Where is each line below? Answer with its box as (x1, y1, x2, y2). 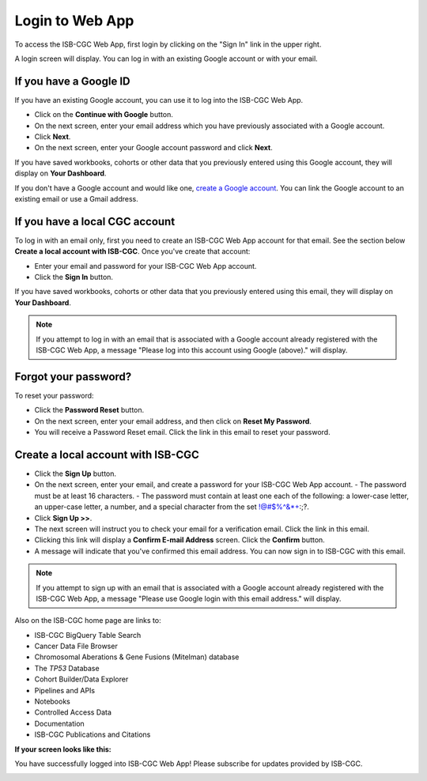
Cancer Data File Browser (34, 641, 118, 651)
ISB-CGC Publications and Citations (34, 730, 151, 739)
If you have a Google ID (14, 74, 130, 88)
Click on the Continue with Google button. (34, 110, 173, 119)
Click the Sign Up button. (34, 469, 117, 478)
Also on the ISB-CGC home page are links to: (14, 616, 161, 625)
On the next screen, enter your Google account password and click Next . (34, 143, 273, 153)
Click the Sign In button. (34, 273, 114, 282)
